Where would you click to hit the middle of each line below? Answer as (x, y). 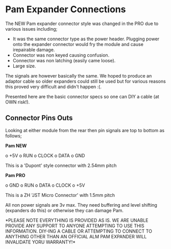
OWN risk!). (18, 102)
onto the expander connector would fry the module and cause (78, 44)
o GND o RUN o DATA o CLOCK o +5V (45, 185)
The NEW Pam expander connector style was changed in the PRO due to (82, 23)
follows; (14, 136)
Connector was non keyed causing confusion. (61, 55)
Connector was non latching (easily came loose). (64, 60)
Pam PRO (15, 175)
